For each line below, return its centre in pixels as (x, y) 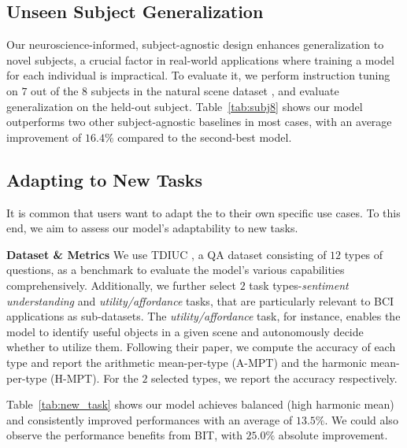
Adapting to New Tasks (105, 179)
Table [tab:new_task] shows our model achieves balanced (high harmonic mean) (200, 404)
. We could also (361, 419)
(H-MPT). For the (94, 378)
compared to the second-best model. (205, 137)
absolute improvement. (333, 435)
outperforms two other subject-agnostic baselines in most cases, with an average (199, 122)
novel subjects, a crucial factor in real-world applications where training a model (200, 59)
